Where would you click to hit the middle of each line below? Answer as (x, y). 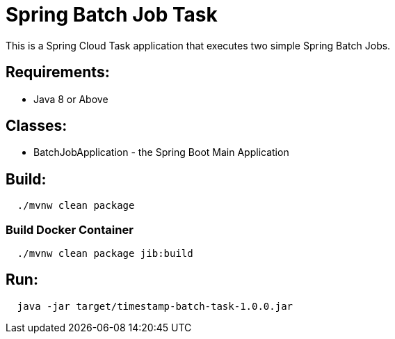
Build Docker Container (70, 229)
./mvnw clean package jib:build (105, 254)
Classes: (37, 126)
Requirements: (58, 72)
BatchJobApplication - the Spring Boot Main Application (161, 152)
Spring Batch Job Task (112, 15)
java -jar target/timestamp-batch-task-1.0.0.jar (155, 306)
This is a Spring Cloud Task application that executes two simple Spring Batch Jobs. (198, 45)
